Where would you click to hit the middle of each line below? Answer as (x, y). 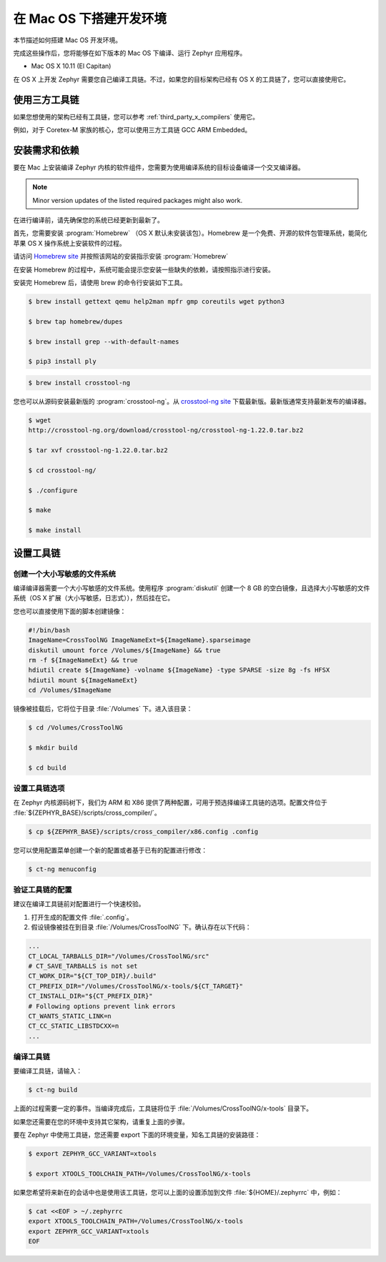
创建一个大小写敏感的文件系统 (65, 574)
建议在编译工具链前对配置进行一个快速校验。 (79, 904)
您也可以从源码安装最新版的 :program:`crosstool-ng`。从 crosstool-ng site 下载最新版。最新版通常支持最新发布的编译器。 (192, 401)
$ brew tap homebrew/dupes (75, 321)
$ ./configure (53, 490)
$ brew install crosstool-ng (79, 383)
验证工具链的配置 (43, 890)
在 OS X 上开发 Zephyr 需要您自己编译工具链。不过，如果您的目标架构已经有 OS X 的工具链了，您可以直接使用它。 (182, 79)
